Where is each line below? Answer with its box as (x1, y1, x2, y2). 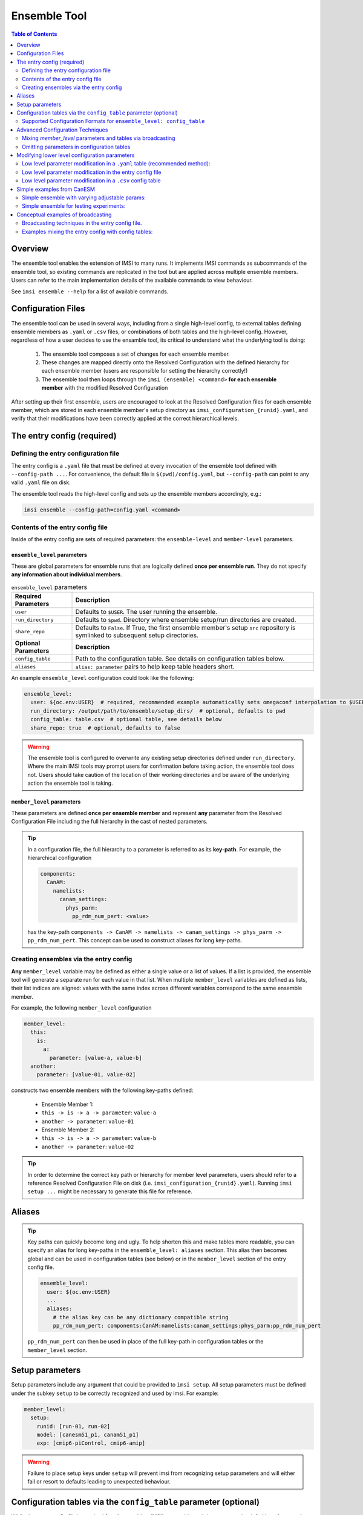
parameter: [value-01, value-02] (36, 1071, 136, 1078)
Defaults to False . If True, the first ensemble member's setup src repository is (75, 624, 296, 632)
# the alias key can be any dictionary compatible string (53, 1314, 229, 1320)
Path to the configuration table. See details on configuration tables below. (75, 654, 285, 663)
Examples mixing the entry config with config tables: (22, 228, 153, 235)
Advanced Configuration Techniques (16, 126, 108, 133)
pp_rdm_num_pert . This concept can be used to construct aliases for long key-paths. (27, 937, 243, 944)
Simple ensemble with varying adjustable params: (22, 194, 146, 201)
